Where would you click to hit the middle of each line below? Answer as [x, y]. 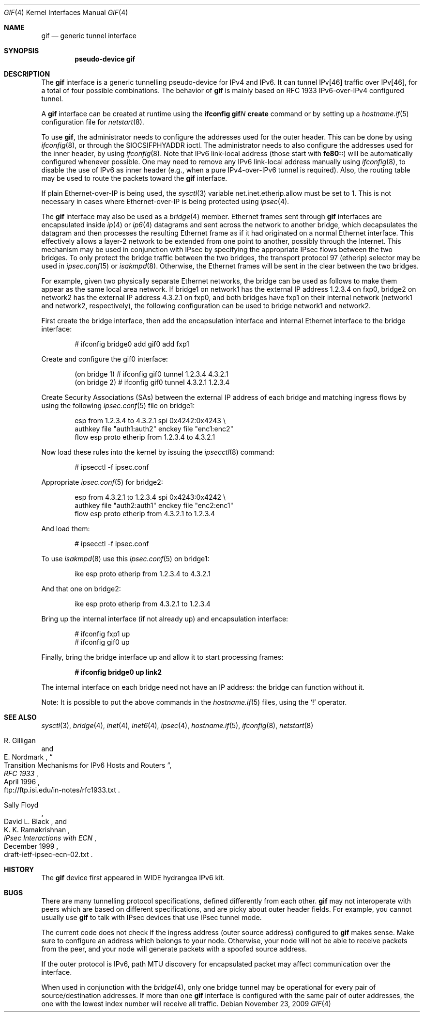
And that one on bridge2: [81, 589]
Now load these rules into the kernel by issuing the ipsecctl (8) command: [158, 452]
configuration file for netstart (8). [93, 122]
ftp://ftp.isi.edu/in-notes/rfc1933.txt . [62, 790]
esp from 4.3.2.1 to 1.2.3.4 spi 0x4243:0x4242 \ [150, 497]
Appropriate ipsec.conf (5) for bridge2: [102, 482]
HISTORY [19, 869]
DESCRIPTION [27, 74]
